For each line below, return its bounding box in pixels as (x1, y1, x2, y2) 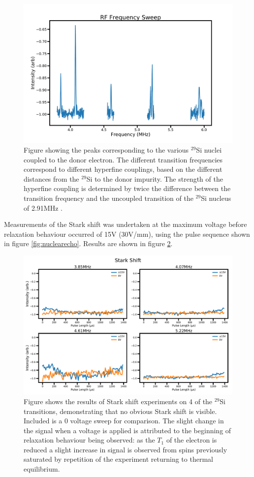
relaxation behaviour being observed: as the (24, 435, 155, 445)
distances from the (24, 173, 79, 184)
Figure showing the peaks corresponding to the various (24, 144, 189, 155)
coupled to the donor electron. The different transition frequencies (24, 154, 223, 164)
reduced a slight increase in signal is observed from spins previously (24, 444, 227, 454)
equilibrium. (24, 464, 60, 474)
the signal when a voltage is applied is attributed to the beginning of (24, 425, 231, 435)
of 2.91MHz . (24, 202, 63, 213)
